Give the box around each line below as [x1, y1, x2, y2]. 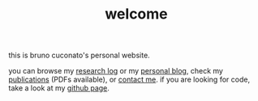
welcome [105, 5, 168, 23]
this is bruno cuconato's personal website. [8, 50, 150, 61]
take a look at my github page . [8, 83, 110, 93]
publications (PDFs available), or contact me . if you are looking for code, [8, 74, 250, 85]
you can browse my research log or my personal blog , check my [8, 66, 223, 76]
